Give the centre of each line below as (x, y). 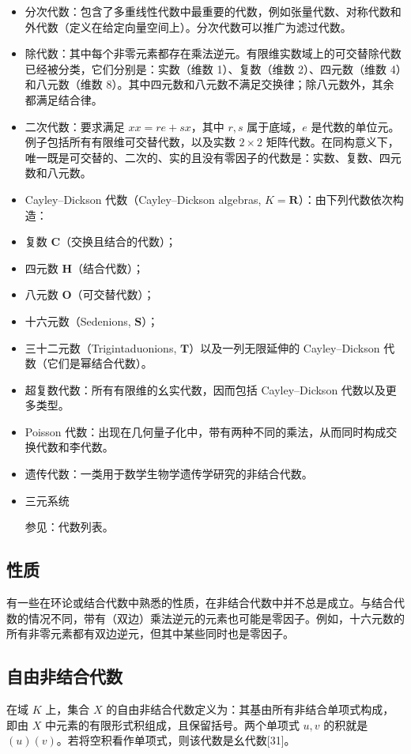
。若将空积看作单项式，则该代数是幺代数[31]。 (176, 740)
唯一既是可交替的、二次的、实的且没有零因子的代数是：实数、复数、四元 (213, 157)
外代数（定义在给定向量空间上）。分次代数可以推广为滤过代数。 (188, 26)
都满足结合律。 (64, 99)
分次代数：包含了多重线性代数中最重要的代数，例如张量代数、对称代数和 (213, 11)
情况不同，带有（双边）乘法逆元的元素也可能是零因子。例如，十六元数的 (216, 618)
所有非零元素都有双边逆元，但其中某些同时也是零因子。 (150, 633)
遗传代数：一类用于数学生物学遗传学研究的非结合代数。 (169, 474)
